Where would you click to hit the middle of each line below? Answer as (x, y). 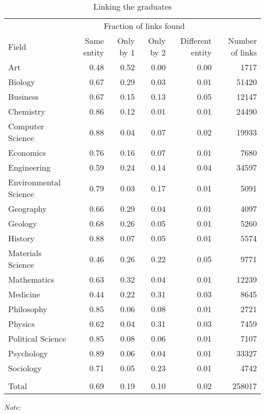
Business (23, 96)
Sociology (25, 368)
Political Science (37, 338)
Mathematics (31, 279)
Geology (23, 223)
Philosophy (28, 309)
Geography (28, 209)
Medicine (24, 294)
